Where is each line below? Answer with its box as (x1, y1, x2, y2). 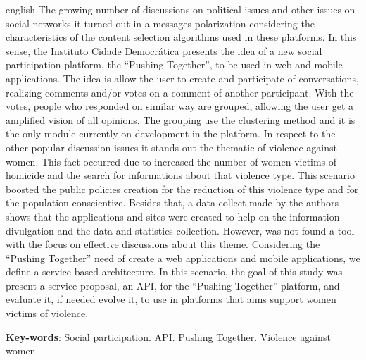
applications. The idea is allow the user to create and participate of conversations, (6, 70, 359, 85)
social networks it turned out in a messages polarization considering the (6, 15, 315, 30)
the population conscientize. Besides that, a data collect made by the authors (6, 195, 339, 210)
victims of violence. (6, 306, 89, 321)
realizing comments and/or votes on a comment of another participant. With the (6, 85, 354, 99)
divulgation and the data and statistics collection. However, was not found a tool (6, 223, 355, 237)
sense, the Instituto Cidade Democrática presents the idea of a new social (6, 43, 322, 58)
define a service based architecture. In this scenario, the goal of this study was (6, 264, 343, 279)
